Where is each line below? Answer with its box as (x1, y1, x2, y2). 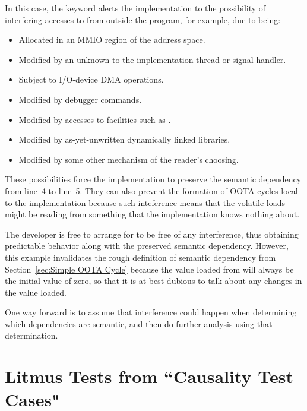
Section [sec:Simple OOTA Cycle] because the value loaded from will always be (5, 263, 294, 275)
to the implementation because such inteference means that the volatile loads (5, 196, 286, 208)
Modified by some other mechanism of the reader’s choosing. (18, 153, 239, 165)
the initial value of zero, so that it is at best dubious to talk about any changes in (5, 274, 302, 287)
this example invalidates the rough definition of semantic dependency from (5, 251, 276, 263)
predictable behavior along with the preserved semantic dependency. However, (5, 239, 289, 252)
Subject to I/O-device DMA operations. (18, 73, 164, 86)
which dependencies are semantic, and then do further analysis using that (5, 317, 273, 330)
